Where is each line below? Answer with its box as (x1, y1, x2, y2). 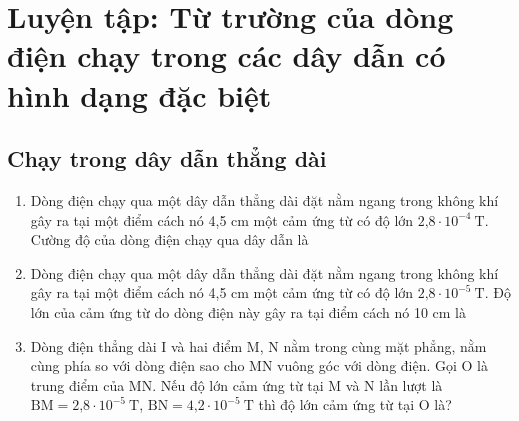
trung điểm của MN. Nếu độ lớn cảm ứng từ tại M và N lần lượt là (30, 374, 443, 395)
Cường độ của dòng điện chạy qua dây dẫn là (30, 229, 309, 250)
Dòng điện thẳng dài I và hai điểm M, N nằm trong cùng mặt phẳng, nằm (30, 335, 487, 356)
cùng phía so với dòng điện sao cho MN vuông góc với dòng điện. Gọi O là (30, 355, 489, 376)
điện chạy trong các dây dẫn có (7, 35, 446, 76)
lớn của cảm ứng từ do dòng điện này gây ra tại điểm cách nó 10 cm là (30, 301, 466, 322)
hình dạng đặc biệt (7, 74, 272, 115)
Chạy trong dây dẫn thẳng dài (7, 143, 327, 174)
